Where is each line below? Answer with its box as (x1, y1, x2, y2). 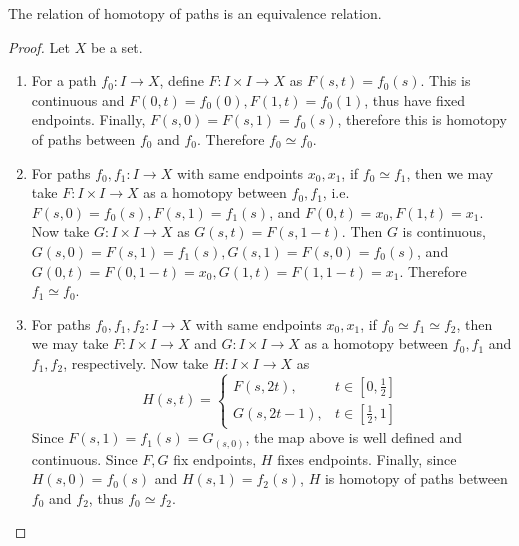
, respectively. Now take (63, 352, 209, 373)
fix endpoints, (173, 448, 257, 469)
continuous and (31, 89, 125, 110)
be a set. (90, 36, 143, 57)
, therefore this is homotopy (337, 109, 507, 130)
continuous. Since (31, 448, 138, 469)
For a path (31, 70, 97, 91)
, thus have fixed (364, 89, 466, 110)
